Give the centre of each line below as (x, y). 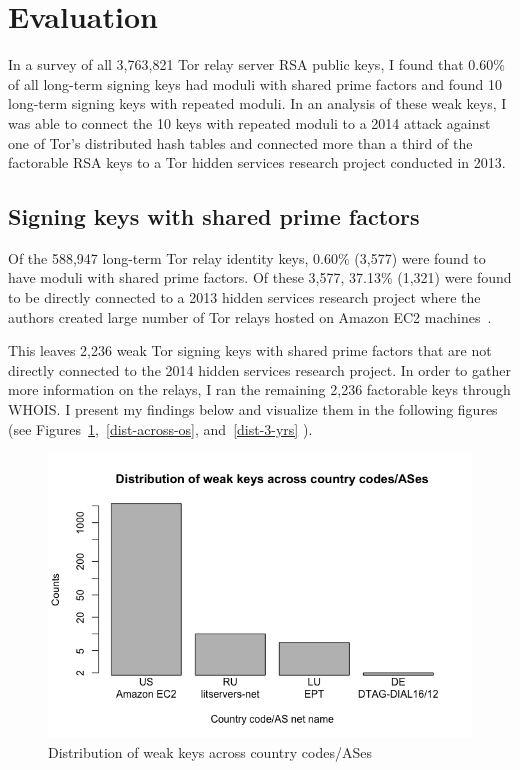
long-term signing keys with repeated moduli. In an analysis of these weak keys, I (257, 103)
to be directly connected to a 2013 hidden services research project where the (244, 297)
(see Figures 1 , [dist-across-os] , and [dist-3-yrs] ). (160, 428)
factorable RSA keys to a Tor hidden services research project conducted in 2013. (257, 162)
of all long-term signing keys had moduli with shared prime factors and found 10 (255, 83)
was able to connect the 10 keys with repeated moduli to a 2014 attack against (249, 122)
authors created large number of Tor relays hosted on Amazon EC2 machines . (250, 316)
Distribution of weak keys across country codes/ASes (210, 751)
